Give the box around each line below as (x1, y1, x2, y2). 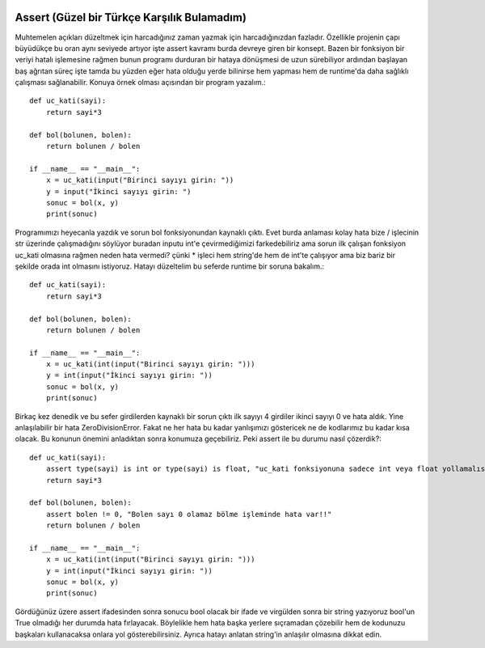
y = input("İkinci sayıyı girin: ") (45, 187, 192, 196)
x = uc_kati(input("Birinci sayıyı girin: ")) (45, 176, 234, 185)
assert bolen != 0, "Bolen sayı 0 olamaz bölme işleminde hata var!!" (45, 510, 332, 519)
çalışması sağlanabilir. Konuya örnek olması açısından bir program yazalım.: (15, 78, 266, 87)
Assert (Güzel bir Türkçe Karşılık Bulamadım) (15, 11, 247, 24)
